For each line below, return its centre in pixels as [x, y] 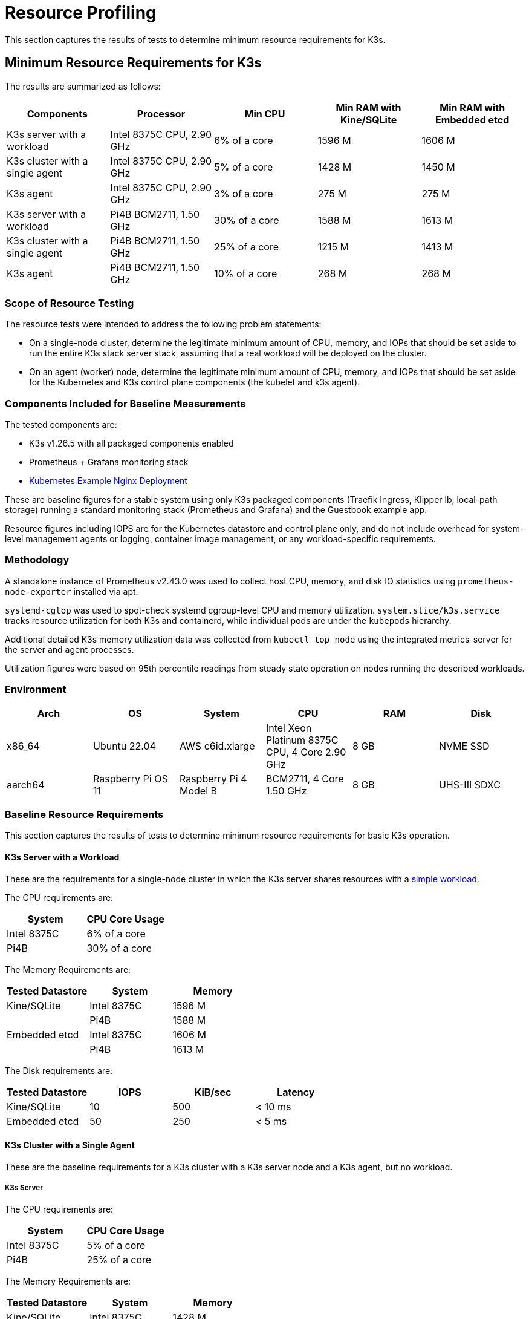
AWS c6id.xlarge [217, 746]
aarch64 [26, 784]
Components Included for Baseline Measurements [125, 403]
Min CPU [265, 113]
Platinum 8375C [302, 740]
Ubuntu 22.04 [124, 746]
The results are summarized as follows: [83, 86]
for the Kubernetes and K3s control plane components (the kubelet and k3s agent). [195, 382]
